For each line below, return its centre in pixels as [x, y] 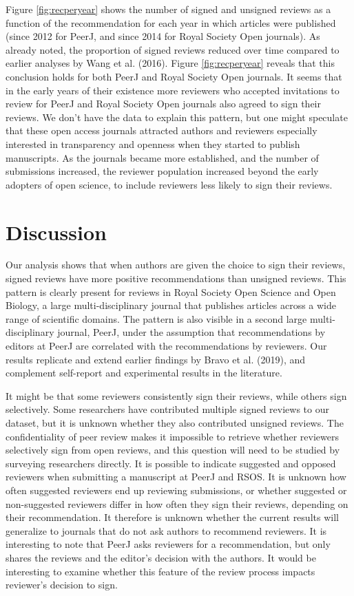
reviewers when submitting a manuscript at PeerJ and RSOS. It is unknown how [176, 477]
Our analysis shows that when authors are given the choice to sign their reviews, [176, 265]
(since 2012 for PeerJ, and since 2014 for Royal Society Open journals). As [163, 36]
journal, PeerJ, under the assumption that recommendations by [191, 332]
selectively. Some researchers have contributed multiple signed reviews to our [167, 409]
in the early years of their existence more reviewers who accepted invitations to [173, 90]
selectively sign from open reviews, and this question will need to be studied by [173, 450]
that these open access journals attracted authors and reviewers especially [162, 130]
